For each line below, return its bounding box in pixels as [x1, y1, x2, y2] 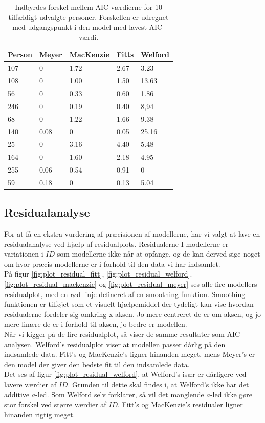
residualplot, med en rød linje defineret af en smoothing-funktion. [4, 288, 209, 299]
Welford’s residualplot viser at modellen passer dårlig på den [35, 339, 226, 349]
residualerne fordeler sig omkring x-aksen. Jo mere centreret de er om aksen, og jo [4, 308, 261, 319]
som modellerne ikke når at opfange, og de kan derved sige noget [57, 248, 260, 259]
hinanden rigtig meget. [4, 409, 75, 419]
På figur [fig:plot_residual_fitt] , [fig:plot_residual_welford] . [4, 268, 192, 279]
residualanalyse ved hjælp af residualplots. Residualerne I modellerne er [4, 238, 229, 249]
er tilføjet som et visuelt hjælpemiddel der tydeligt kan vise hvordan [40, 299, 254, 309]
